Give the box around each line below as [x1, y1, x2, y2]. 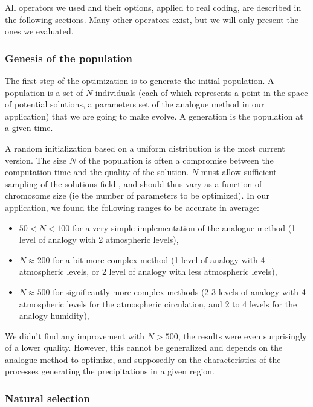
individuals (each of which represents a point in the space [95, 86, 308, 98]
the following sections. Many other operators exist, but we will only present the [5, 13, 298, 25]
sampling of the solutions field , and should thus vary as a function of [5, 177, 262, 190]
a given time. [5, 121, 53, 134]
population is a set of [5, 86, 83, 98]
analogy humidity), [19, 309, 89, 322]
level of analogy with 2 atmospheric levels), [19, 233, 179, 246]
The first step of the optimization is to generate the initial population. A [5, 74, 274, 86]
